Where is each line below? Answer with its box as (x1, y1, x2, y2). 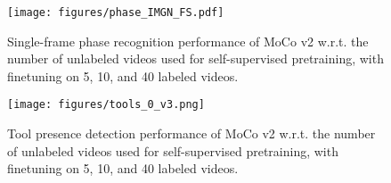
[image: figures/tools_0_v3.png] (7, 98, 205, 112)
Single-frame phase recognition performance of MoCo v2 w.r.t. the (7, 31, 369, 50)
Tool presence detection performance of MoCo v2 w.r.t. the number (7, 124, 376, 143)
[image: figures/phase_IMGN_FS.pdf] (7, 6, 224, 19)
